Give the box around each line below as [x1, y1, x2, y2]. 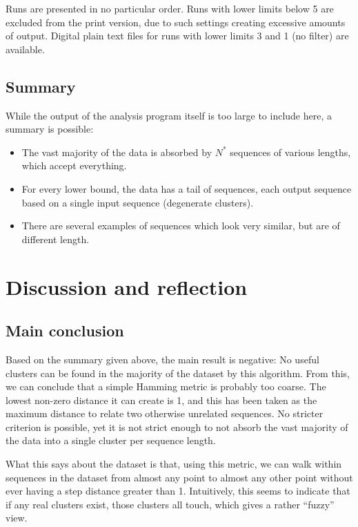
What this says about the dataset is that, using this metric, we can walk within [6, 457, 342, 471]
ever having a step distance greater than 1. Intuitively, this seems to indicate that [6, 483, 350, 498]
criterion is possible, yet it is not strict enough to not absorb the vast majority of [6, 419, 348, 434]
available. [6, 41, 45, 56]
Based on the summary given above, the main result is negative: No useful [6, 352, 319, 366]
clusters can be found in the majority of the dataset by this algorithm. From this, [6, 365, 350, 380]
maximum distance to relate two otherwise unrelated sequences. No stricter [6, 406, 324, 421]
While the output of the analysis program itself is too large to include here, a [6, 108, 332, 122]
